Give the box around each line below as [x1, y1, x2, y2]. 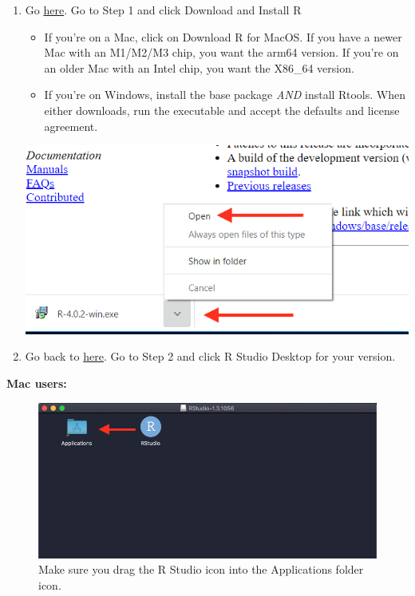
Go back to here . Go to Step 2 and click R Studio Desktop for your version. [25, 348, 396, 365]
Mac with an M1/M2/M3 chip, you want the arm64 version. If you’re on [44, 44, 399, 61]
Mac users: [6, 375, 67, 392]
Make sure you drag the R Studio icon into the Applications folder [38, 561, 364, 578]
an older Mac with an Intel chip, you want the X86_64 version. [44, 59, 354, 76]
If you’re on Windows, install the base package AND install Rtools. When [44, 86, 405, 103]
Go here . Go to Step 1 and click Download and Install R [25, 2, 302, 18]
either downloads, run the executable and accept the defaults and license [44, 101, 400, 118]
